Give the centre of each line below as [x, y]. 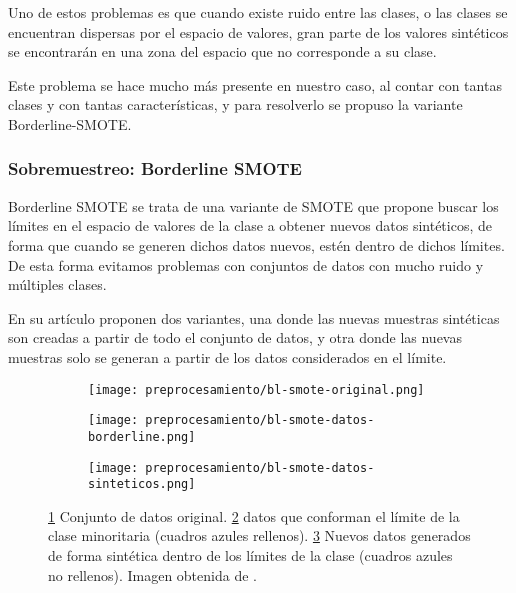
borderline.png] [142, 436]
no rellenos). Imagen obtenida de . [152, 574]
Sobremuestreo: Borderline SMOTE [155, 168]
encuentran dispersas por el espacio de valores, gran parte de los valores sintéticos [258, 31]
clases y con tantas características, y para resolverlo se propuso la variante [235, 104]
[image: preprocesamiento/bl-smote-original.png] [256, 389]
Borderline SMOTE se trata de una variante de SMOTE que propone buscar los [253, 205]
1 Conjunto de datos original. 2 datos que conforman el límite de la [254, 515]
